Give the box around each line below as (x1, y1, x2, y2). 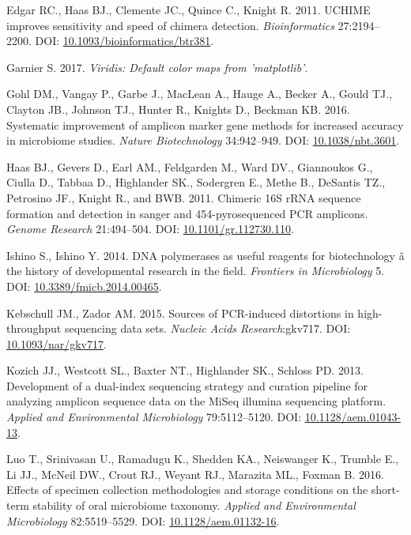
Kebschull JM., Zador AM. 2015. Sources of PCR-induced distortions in (6, 304, 354, 321)
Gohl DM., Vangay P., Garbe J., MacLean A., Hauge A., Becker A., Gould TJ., (6, 85, 393, 102)
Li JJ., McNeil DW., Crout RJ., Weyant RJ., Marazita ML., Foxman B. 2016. (6, 465, 384, 482)
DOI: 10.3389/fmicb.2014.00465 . (6, 277, 162, 294)
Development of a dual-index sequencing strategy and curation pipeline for (6, 377, 368, 394)
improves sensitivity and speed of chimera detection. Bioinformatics (6, 17, 334, 33)
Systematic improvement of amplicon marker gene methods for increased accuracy (6, 116, 404, 133)
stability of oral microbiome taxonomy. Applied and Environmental (32, 497, 356, 514)
